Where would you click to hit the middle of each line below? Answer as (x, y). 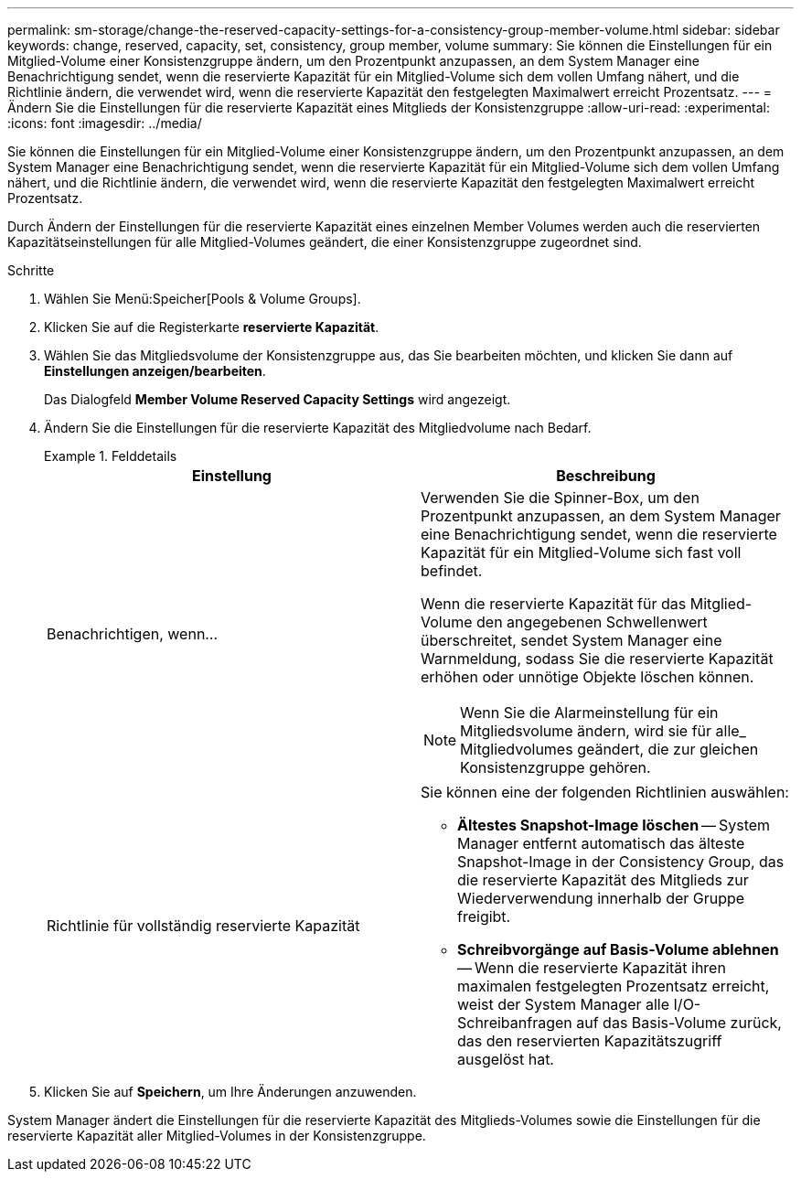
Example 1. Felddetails (111, 456)
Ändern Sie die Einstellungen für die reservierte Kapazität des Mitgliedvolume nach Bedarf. (318, 428)
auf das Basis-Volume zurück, (679, 1023)
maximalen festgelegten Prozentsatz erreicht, (614, 986)
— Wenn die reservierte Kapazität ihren (592, 968)
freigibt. (484, 916)
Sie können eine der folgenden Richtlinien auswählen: (605, 792)
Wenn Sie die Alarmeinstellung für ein (589, 713)
